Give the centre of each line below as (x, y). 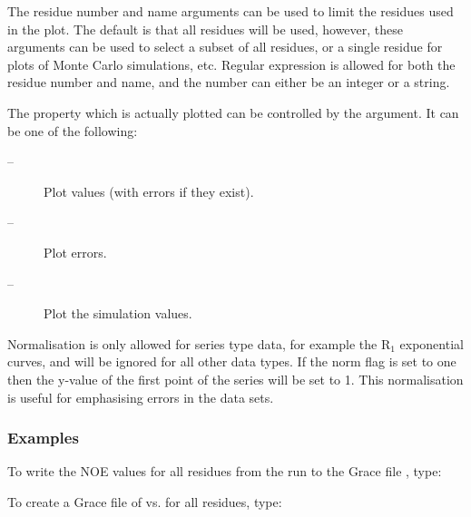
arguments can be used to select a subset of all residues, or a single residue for (225, 47)
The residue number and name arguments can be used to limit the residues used (231, 11)
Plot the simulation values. (118, 313)
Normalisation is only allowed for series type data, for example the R (199, 343)
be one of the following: (73, 130)
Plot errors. (75, 252)
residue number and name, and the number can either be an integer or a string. (229, 82)
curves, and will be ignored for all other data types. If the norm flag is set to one (232, 361)
